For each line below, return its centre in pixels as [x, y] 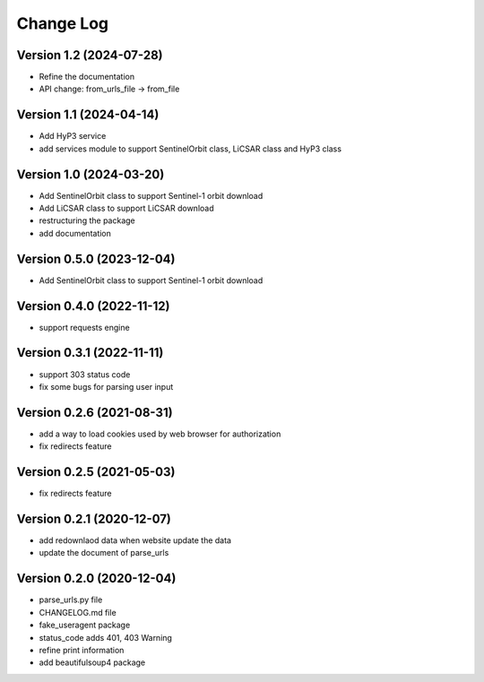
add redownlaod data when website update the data [135, 540]
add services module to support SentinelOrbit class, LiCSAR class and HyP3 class [190, 149]
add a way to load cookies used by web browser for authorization [160, 434]
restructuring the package [87, 220]
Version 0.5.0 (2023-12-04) [96, 259]
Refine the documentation [86, 77]
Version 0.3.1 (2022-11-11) [90, 353]
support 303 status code [85, 374]
